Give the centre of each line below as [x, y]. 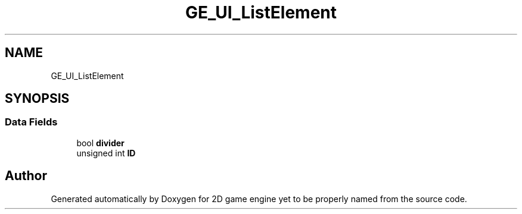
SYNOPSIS [37, 99]
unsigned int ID [106, 153]
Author [26, 176]
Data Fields [31, 122]
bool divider [100, 143]
